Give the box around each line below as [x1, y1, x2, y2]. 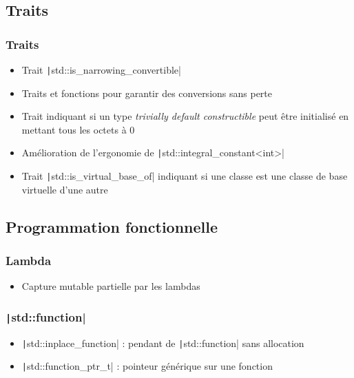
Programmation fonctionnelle [6, 216, 218, 237]
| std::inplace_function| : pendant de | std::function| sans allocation [21, 335, 304, 350]
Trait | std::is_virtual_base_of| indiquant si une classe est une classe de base [21, 169, 348, 183]
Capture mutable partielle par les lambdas [21, 279, 200, 293]
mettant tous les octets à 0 [21, 122, 135, 136]
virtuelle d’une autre [21, 182, 108, 196]
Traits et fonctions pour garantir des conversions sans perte [21, 85, 273, 100]
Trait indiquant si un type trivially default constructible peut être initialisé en [21, 109, 349, 123]
